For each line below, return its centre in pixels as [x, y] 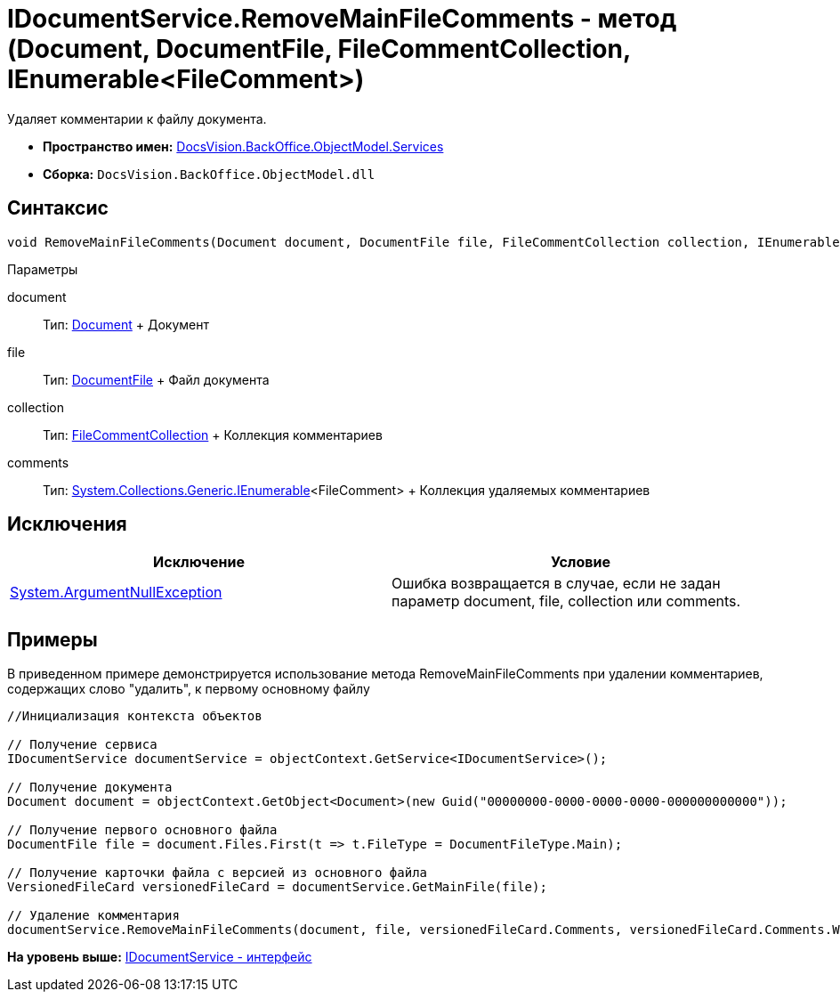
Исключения [67, 524]
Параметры [43, 269]
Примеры [52, 639]
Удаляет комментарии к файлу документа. [137, 118]
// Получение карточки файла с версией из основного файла [218, 873]
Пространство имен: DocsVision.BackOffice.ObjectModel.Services [243, 146]
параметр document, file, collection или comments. [566, 601]
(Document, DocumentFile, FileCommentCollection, [319, 49]
